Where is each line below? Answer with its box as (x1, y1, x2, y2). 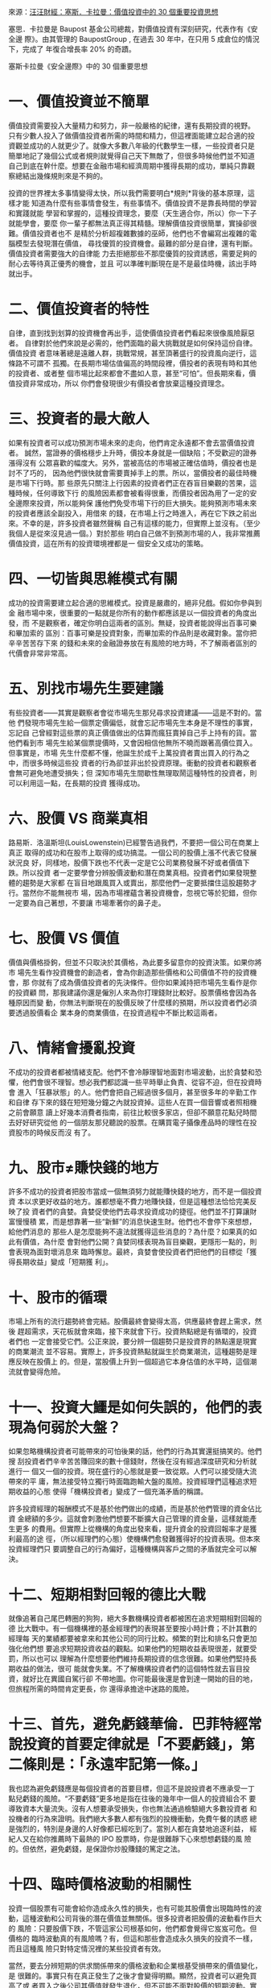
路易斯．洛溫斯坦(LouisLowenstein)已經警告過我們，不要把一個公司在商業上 (8, 837, 260, 847)
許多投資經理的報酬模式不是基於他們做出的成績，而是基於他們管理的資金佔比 (8, 1504, 262, 1514)
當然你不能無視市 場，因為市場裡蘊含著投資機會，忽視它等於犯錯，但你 (22, 888, 257, 897)
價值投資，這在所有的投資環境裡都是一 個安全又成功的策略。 (8, 538, 207, 548)
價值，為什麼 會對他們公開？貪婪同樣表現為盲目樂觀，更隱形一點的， (22, 1237, 250, 1247)
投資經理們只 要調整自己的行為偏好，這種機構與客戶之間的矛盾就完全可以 (8, 1544, 250, 1554)
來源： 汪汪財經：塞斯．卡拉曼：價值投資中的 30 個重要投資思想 (8, 7, 219, 16)
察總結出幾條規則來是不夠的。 (8, 171, 107, 180)
